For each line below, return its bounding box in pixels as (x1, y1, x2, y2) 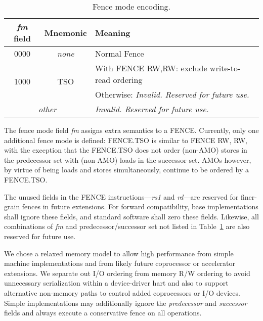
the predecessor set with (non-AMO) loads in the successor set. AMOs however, (4, 154, 251, 165)
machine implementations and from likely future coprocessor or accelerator (4, 258, 236, 268)
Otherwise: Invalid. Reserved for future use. (95, 88, 249, 100)
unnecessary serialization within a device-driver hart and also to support (4, 278, 229, 288)
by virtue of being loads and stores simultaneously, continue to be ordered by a (4, 164, 249, 175)
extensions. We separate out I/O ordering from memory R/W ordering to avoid (4, 267, 250, 278)
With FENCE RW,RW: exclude (95, 62, 207, 74)
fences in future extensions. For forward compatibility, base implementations (22, 201, 258, 212)
